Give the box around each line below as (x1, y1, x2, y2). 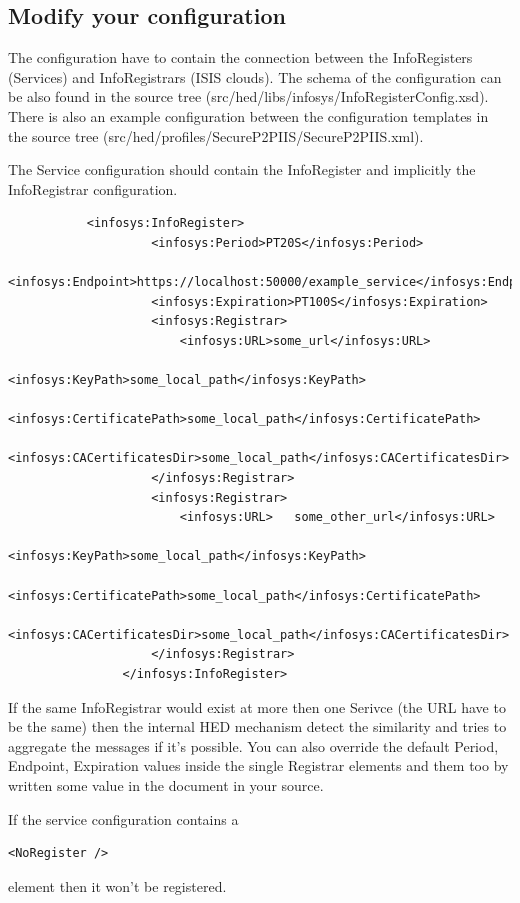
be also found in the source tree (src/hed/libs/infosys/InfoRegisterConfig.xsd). (8, 86, 489, 107)
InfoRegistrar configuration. (8, 178, 178, 199)
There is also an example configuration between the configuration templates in (8, 105, 489, 126)
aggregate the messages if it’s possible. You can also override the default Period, (8, 735, 499, 756)
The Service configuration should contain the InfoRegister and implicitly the (8, 159, 476, 180)
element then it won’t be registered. (8, 875, 227, 896)
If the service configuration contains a (8, 808, 239, 829)
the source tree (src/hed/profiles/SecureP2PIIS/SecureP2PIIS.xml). (8, 125, 424, 146)
